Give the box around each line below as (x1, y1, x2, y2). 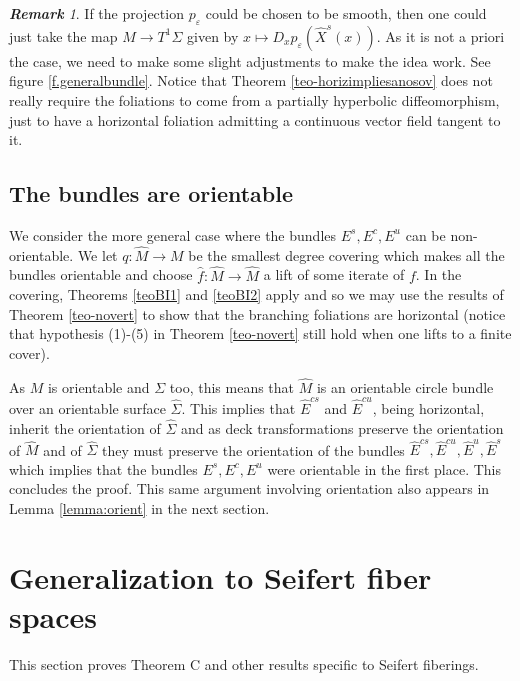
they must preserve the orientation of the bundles (101, 439, 405, 460)
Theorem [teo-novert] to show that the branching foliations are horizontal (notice (9, 303, 506, 324)
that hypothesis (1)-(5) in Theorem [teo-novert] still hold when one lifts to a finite (9, 323, 512, 344)
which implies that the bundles (9, 458, 198, 479)
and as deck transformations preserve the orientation (181, 417, 504, 438)
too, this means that (169, 376, 295, 397)
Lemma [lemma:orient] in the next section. (9, 498, 270, 518)
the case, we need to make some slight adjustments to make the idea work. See (9, 50, 491, 71)
